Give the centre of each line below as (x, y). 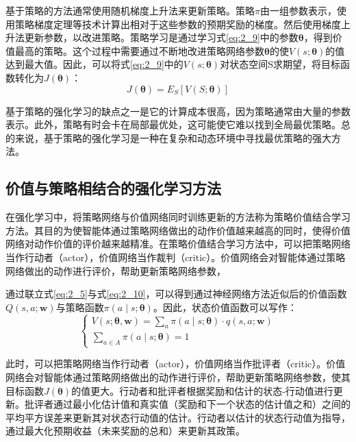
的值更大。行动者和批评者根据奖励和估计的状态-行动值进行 (202, 390)
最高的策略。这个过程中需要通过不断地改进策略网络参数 (139, 50)
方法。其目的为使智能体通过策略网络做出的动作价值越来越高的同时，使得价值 (178, 230)
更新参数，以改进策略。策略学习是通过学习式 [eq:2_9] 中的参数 (161, 37)
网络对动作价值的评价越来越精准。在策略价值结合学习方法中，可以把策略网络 (178, 244)
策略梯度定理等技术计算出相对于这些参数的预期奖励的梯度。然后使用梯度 (178, 24)
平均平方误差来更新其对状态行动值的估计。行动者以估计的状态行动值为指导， (178, 417)
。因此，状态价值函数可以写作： (225, 307)
